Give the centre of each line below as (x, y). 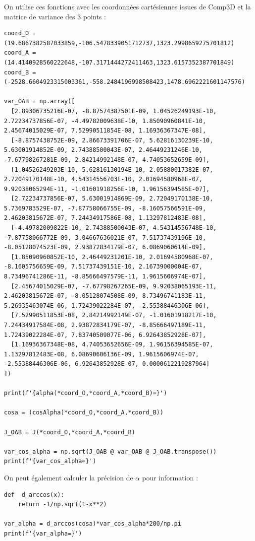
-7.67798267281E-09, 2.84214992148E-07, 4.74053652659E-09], (107, 160)
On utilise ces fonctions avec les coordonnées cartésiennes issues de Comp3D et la (127, 6)
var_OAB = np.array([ (40, 101)
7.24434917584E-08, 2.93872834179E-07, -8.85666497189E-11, (105, 325)
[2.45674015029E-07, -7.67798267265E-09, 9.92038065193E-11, (114, 286)
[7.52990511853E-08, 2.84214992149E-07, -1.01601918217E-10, (114, 315)
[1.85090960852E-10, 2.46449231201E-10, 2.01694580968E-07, (112, 257)
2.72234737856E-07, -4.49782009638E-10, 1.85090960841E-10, (105, 121)
